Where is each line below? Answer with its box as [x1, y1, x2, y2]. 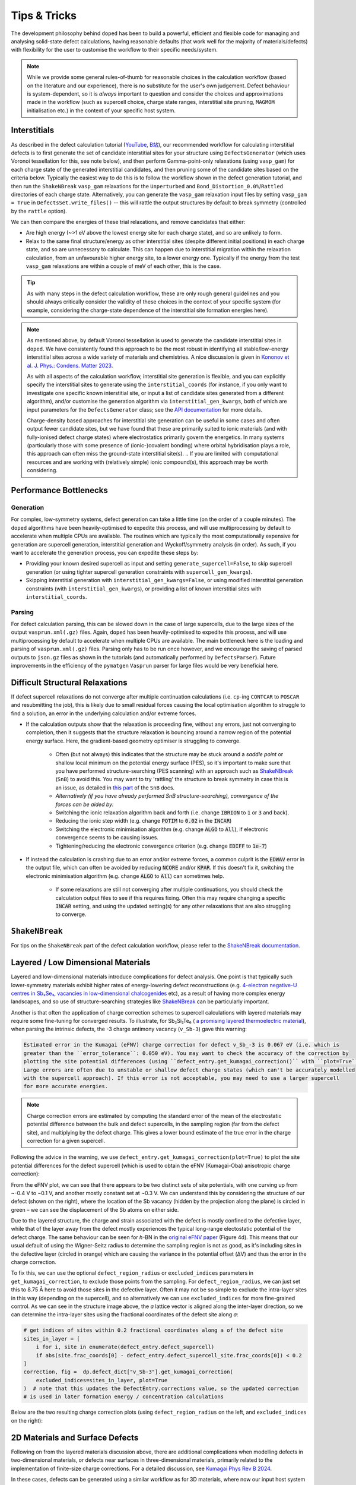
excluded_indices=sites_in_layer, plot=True [36, 1377, 168, 1383]
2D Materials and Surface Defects [11, 1432, 139, 1443]
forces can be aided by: [55, 801, 114, 808]
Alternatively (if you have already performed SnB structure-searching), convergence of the [55, 792, 279, 800]
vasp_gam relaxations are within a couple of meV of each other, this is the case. [26, 263, 221, 270]
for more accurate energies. [23, 1083, 109, 1090]
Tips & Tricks [11, 9, 77, 22]
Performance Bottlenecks [11, 485, 108, 495]
